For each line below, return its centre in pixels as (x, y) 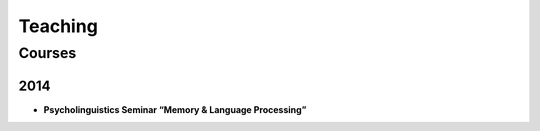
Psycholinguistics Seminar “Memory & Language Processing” (175, 109)
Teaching (58, 26)
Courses (47, 53)
